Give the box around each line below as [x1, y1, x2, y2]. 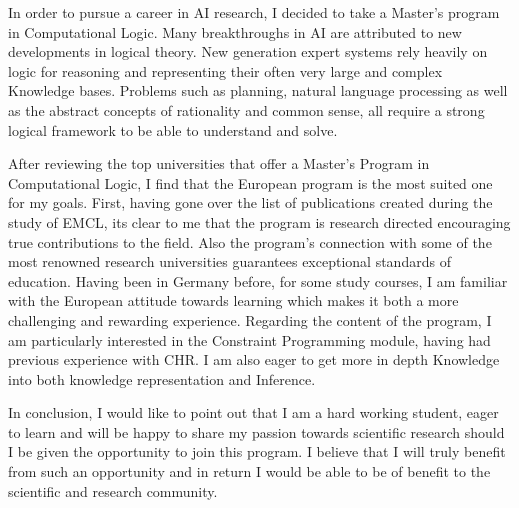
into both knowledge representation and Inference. [8, 368, 316, 389]
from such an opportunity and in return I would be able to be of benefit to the [8, 461, 491, 482]
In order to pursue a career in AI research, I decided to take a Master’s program [8, 2, 500, 22]
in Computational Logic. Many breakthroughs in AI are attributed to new [8, 21, 462, 42]
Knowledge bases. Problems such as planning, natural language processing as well [8, 80, 508, 101]
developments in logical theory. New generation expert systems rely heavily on [8, 41, 488, 62]
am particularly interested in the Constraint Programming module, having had [8, 329, 491, 350]
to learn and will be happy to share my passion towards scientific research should [8, 421, 505, 442]
